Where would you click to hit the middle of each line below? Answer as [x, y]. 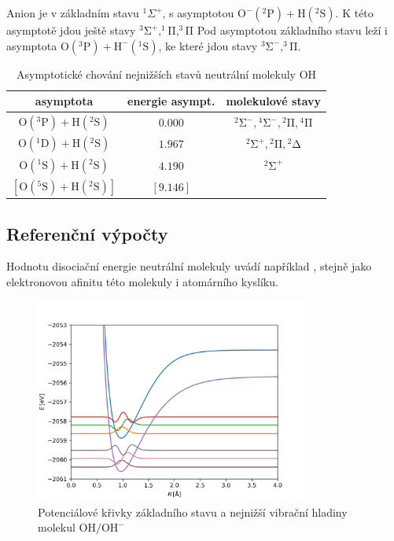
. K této [354, 13]
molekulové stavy [274, 101]
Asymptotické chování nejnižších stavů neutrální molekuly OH [167, 74]
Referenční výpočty [87, 233]
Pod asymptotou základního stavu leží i [292, 30]
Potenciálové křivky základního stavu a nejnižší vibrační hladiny [193, 512]
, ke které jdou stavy [208, 45]
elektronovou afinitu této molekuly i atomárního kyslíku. [142, 282]
